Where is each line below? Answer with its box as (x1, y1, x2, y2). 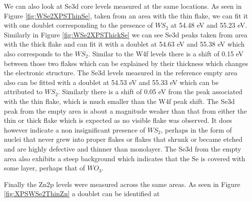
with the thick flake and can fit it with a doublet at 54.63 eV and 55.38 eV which (4, 39, 245, 49)
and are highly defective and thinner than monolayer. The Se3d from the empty (4, 143, 241, 153)
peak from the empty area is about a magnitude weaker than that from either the (4, 105, 247, 116)
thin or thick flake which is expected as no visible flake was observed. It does (4, 115, 232, 125)
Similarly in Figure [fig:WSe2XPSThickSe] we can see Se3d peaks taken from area (4, 29, 248, 39)
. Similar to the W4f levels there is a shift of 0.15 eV (88, 48, 244, 58)
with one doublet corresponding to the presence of (4, 20, 153, 30)
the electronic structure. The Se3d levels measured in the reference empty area (4, 67, 237, 78)
